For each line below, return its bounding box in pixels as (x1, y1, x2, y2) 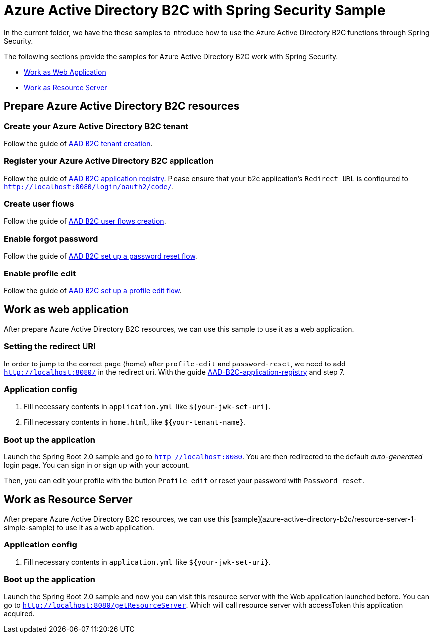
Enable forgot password (4, 233, 98, 244)
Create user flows (4, 199, 74, 209)
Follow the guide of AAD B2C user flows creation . (4, 217, 166, 226)
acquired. (4, 609, 35, 618)
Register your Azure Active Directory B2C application (4, 156, 214, 166)
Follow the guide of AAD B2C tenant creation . (4, 139, 153, 148)
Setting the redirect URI (4, 341, 96, 352)
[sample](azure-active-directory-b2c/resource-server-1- (231, 514, 417, 523)
